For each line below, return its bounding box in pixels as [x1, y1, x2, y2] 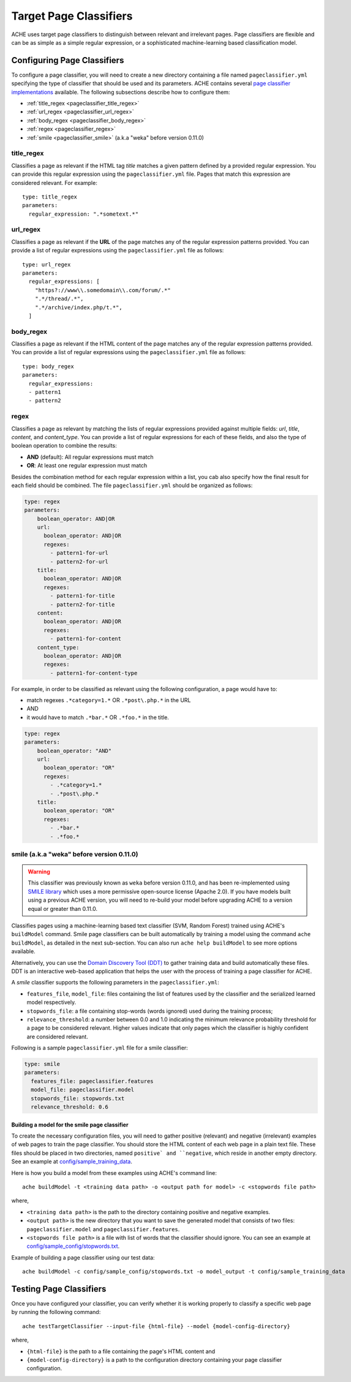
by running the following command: [11, 1308, 101, 1316]
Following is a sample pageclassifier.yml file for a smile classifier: [11, 1044, 188, 1052]
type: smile [24, 1060, 61, 1068]
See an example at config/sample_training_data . [11, 1158, 133, 1165]
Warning [28, 868, 50, 875]
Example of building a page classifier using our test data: [11, 1253, 155, 1261]
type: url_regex [22, 261, 71, 268]
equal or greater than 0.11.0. [28, 905, 98, 912]
